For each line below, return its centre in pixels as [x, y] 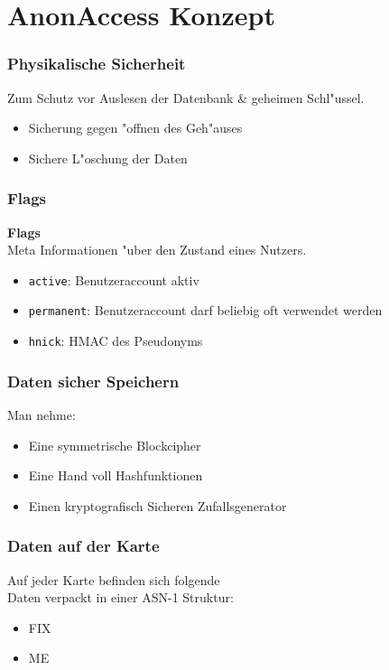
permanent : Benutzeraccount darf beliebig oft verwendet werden [205, 310]
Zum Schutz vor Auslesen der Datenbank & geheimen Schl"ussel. [186, 97]
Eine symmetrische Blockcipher [115, 445]
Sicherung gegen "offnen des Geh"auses [135, 128]
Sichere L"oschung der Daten [108, 158]
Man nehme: [42, 414]
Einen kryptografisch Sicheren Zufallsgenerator [157, 505]
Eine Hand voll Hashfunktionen [116, 475]
